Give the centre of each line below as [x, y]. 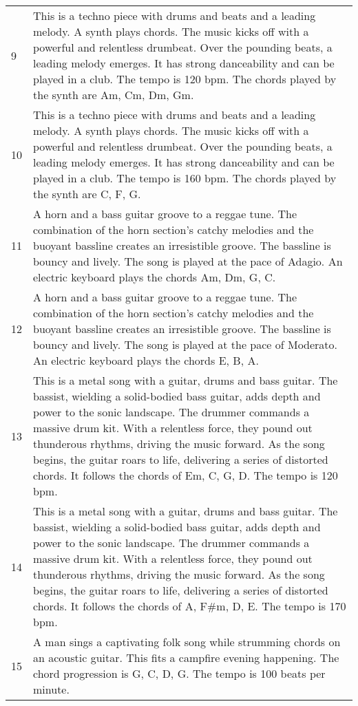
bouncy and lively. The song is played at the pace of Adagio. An [188, 261]
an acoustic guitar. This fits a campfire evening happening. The [186, 657]
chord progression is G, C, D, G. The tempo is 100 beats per [179, 673]
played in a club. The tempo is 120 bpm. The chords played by [185, 79]
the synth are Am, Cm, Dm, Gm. [114, 95]
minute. [51, 689]
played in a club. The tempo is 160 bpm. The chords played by [185, 178]
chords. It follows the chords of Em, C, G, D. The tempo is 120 [186, 475]
